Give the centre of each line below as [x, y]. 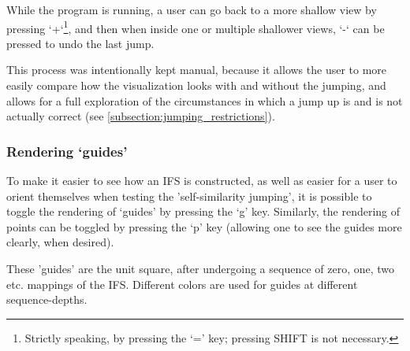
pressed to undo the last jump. [80, 43]
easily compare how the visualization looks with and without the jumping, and [196, 85]
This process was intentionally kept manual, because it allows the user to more [197, 70]
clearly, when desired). [60, 242]
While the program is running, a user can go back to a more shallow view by [192, 9]
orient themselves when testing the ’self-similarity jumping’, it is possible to [189, 196]
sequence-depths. [47, 299]
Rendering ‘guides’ [67, 151]
